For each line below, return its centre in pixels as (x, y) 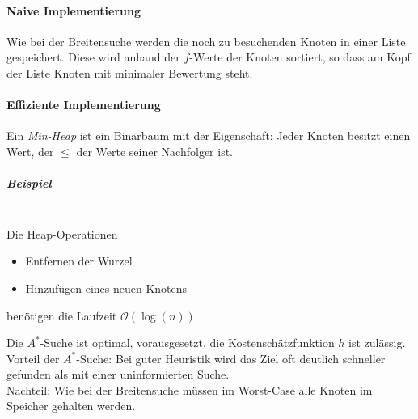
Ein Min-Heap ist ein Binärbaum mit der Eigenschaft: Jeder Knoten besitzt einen (209, 135)
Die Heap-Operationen (62, 233)
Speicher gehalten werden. (71, 406)
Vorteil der (33, 358)
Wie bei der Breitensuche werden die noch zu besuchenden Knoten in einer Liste (206, 41)
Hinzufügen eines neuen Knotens (106, 288)
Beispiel (29, 183)
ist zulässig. (377, 343)
